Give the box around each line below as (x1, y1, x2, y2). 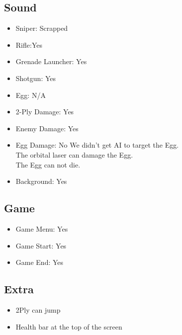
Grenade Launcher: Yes (15, 56, 87, 67)
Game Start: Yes (15, 240, 67, 251)
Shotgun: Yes (15, 73, 56, 83)
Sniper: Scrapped (15, 23, 68, 33)
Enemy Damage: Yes (15, 123, 79, 133)
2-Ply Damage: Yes (15, 106, 74, 117)
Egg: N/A (15, 89, 46, 100)
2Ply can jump (15, 304, 61, 315)
